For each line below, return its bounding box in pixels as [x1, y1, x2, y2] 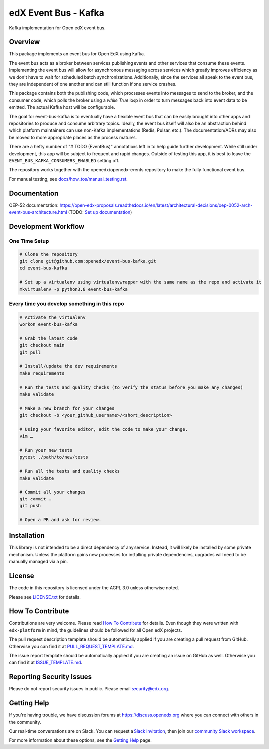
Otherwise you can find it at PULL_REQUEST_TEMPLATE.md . [9, 643, 134, 649]
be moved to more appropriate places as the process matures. [9, 134, 137, 140]
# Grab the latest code [19, 335, 78, 341]
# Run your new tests [19, 447, 73, 453]
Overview [9, 38, 40, 46]
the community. [9, 719, 41, 725]
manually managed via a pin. [9, 559, 68, 565]
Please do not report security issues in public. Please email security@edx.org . [9, 686, 169, 692]
